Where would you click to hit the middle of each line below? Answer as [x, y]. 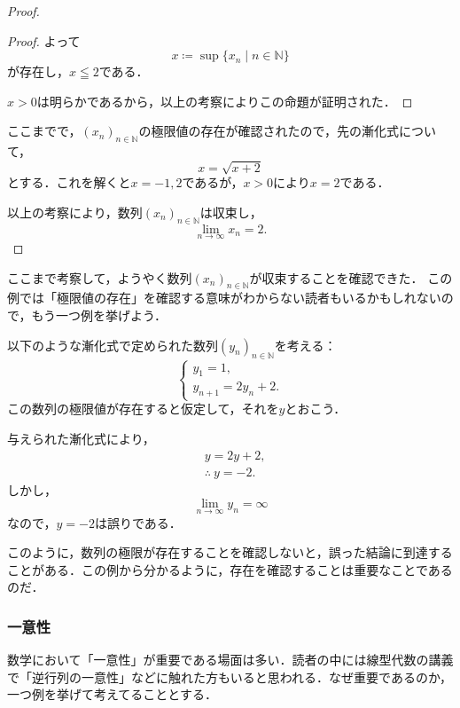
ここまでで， [44, 131]
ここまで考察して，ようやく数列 [100, 277]
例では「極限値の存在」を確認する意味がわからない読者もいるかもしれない [224, 298]
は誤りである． [138, 522]
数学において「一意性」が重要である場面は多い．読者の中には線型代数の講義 [230, 660]
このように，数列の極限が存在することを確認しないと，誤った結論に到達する [230, 552]
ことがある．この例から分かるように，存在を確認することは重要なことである [230, 569]
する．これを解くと [75, 182]
